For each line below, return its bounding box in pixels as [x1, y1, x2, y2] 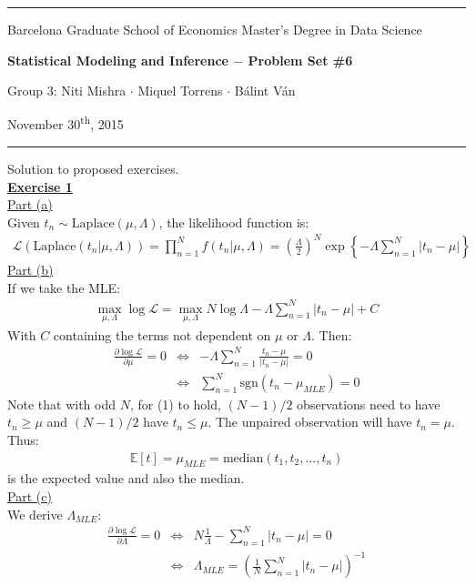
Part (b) [7, 259, 54, 278]
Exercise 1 [7, 177, 73, 196]
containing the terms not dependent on [53, 325, 271, 344]
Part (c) [7, 487, 52, 506]
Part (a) [7, 195, 53, 214]
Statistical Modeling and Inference [7, 50, 228, 69]
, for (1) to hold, [129, 394, 221, 413]
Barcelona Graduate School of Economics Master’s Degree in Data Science [7, 20, 422, 38]
